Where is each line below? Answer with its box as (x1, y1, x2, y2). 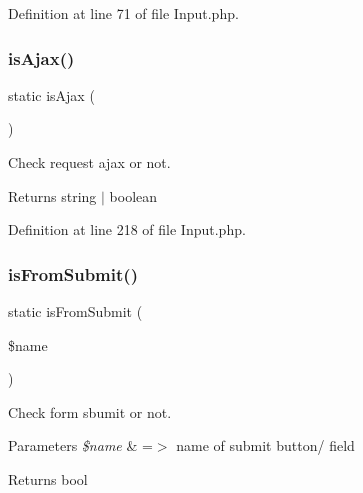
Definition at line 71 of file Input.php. (8, 3, 239, 23)
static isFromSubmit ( (8, 301, 143, 321)
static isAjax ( (8, 84, 95, 105)
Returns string (8, 185, 97, 206)
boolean (109, 185, 158, 206)
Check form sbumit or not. (8, 401, 172, 422)
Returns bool (8, 468, 88, 489)
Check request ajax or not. (8, 152, 171, 172)
